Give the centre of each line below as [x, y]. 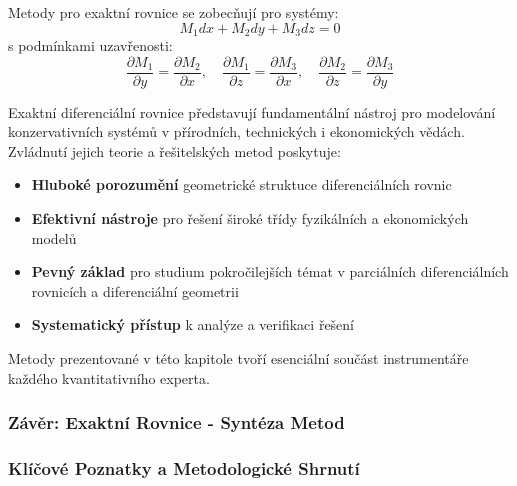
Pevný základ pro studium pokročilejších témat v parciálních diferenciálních [270, 271]
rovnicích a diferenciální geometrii [135, 290]
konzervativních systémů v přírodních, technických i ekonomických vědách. [236, 131]
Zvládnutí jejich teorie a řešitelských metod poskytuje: [174, 150]
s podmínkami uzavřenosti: [90, 45]
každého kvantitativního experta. [109, 377]
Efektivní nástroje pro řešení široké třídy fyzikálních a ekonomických [250, 218]
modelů [54, 237]
